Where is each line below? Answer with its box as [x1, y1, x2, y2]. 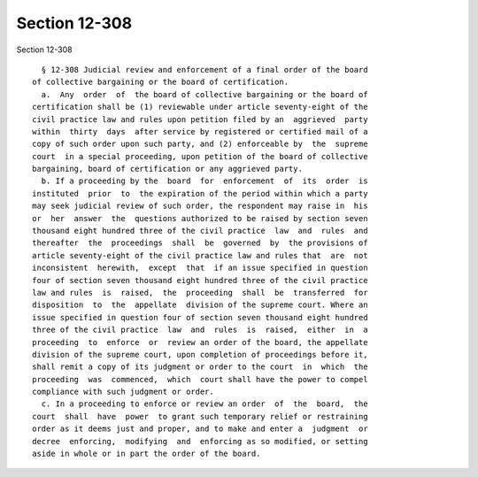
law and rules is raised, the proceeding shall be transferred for [32, 288, 368, 297]
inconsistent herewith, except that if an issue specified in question [32, 263, 368, 273]
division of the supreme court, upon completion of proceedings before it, [32, 350, 368, 359]
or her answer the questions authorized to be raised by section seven [32, 213, 368, 223]
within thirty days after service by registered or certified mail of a [32, 127, 368, 136]
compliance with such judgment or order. [32, 387, 214, 397]
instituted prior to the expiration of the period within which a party [32, 188, 368, 198]
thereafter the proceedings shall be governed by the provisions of [32, 238, 368, 248]
